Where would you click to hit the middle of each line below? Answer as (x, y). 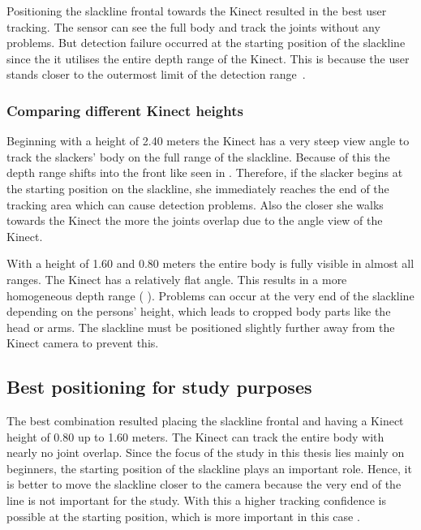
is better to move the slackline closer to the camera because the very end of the (204, 484)
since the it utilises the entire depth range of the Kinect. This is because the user (208, 58)
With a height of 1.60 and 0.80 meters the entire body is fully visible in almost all (210, 263)
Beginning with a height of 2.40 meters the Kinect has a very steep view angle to (208, 141)
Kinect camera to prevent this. (83, 343)
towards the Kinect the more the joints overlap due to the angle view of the (195, 220)
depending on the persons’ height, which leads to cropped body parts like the (199, 311)
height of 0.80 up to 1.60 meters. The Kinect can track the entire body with (195, 436)
